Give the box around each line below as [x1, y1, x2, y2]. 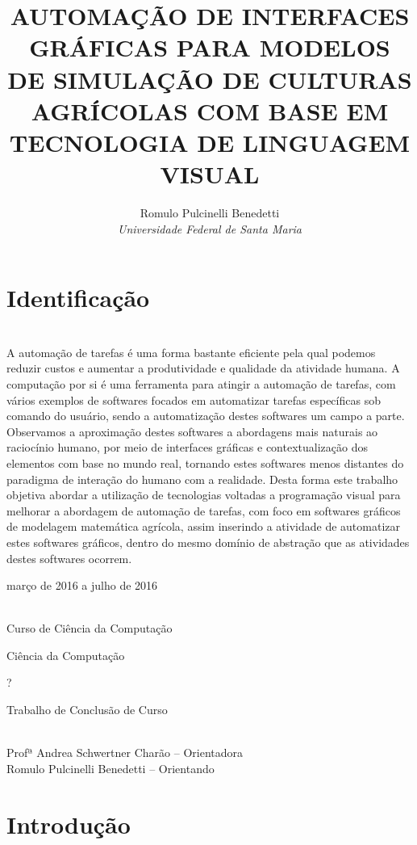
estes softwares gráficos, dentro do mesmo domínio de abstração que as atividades [6, 533, 410, 550]
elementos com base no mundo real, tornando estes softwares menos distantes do [6, 454, 404, 471]
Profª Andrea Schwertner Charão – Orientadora [6, 744, 244, 761]
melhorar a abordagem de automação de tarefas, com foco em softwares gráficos [6, 502, 401, 519]
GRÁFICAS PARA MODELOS [29, 31, 390, 64]
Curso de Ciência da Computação [6, 620, 173, 637]
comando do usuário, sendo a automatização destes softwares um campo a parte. [6, 407, 405, 424]
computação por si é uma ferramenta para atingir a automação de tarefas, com [6, 375, 396, 392]
